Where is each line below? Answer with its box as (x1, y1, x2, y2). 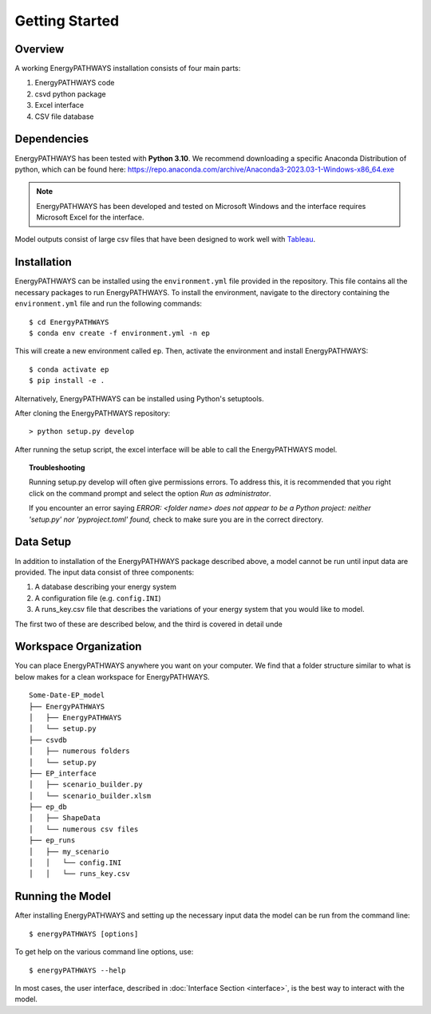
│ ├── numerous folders (29, 747, 131, 756)
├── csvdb (29, 735, 67, 744)
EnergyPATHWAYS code (34, 78, 115, 88)
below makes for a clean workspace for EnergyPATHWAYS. (14, 672, 211, 681)
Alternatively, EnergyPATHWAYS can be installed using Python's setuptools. (14, 393, 265, 403)
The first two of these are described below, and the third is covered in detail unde (14, 619, 283, 629)
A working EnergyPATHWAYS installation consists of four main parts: (14, 64, 241, 73)
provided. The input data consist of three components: (14, 567, 195, 577)
